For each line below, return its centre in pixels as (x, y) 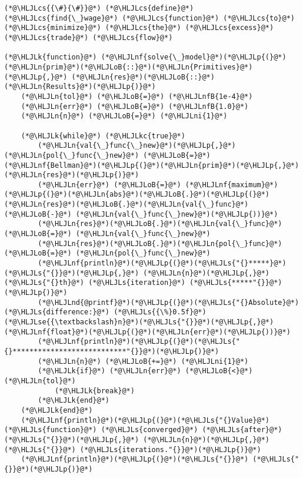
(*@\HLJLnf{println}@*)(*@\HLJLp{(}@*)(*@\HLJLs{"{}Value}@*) (145, 420)
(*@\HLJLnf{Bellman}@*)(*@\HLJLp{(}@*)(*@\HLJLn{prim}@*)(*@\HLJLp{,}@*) (152, 165)
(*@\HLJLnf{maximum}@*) (232, 185)
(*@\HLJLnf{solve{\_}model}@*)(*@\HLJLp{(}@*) (194, 57)
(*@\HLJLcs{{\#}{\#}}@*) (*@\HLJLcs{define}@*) (99, 8)
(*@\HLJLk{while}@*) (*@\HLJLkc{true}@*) (103, 136)
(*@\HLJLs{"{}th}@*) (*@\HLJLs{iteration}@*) (95, 283)
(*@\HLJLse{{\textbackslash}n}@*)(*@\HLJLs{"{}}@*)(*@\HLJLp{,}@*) (139, 322)
